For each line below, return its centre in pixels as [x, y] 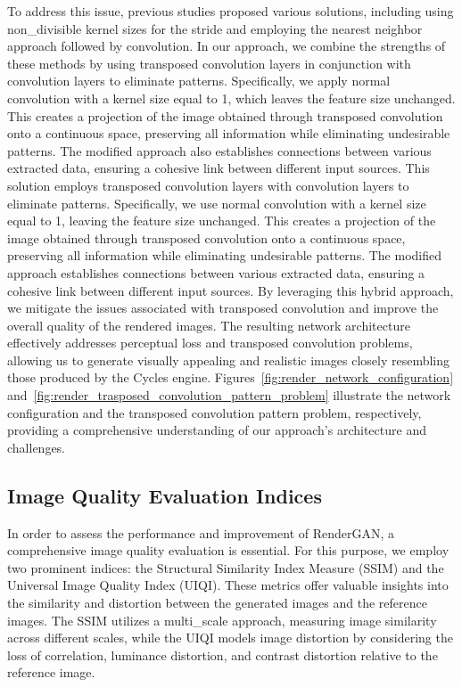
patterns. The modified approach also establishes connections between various [219, 150]
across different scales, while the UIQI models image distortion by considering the [230, 638]
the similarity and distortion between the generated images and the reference [217, 603]
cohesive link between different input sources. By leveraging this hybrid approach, [231, 290]
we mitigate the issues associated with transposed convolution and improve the [223, 308]
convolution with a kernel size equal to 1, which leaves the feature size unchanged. [231, 98]
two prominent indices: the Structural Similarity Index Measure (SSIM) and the [226, 567]
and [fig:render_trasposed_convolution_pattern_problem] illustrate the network [229, 395]
